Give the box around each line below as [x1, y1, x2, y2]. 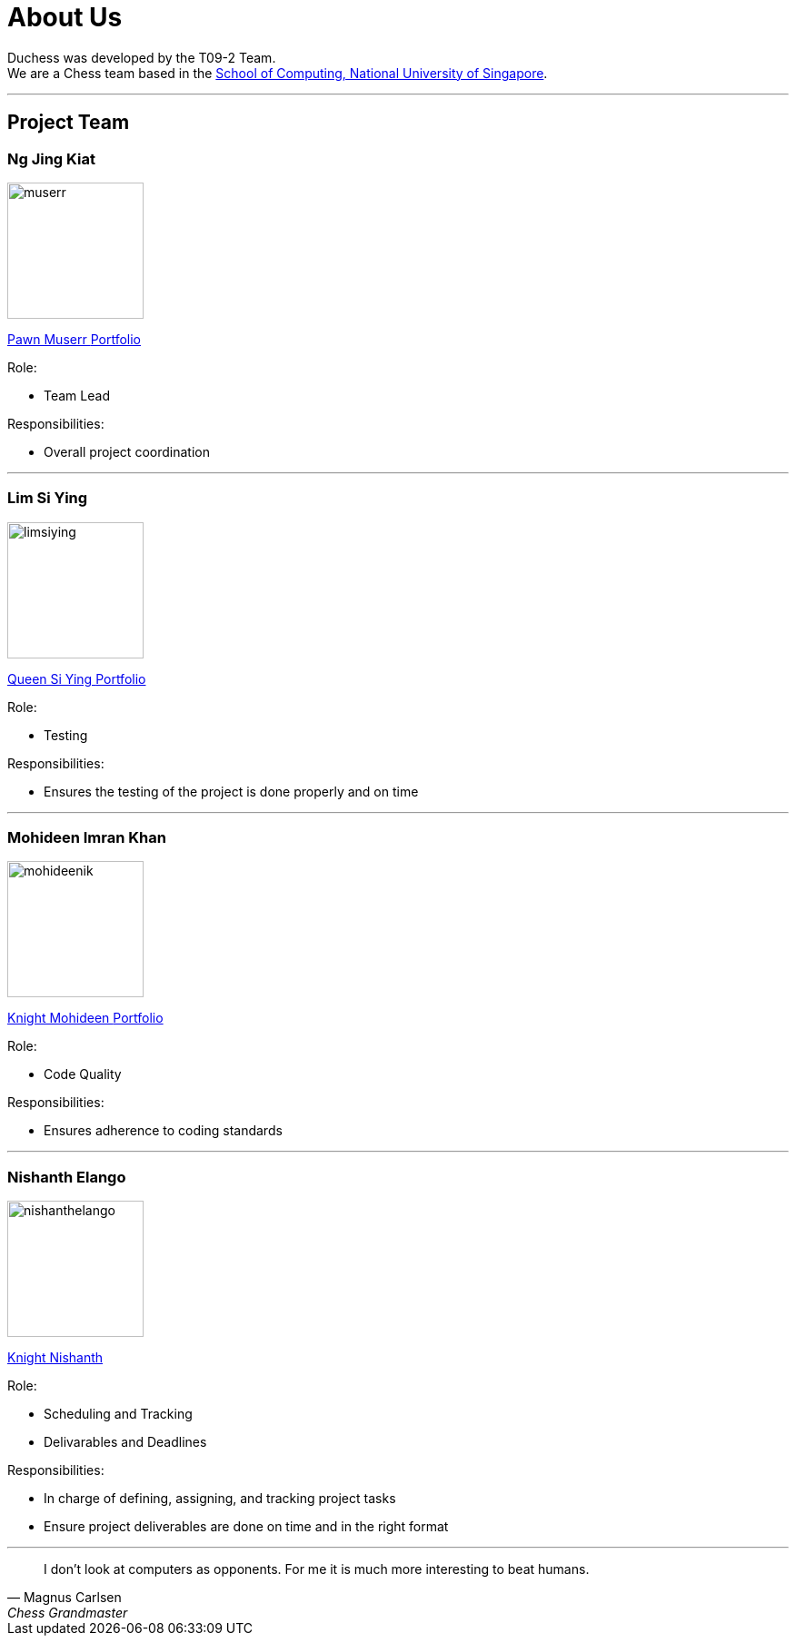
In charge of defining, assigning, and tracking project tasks [44, 1490, 396, 1507]
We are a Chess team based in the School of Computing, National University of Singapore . [7, 64, 548, 81]
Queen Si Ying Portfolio [7, 670, 146, 687]
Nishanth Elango [7, 1167, 126, 1186]
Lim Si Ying [7, 489, 88, 508]
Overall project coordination [44, 443, 210, 460]
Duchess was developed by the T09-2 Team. [7, 49, 276, 65]
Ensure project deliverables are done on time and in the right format [44, 1519, 449, 1535]
